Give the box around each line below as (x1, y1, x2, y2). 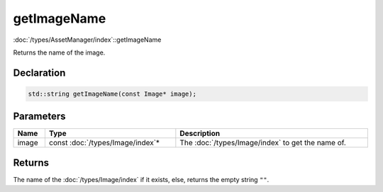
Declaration (13, 67, 66, 79)
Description (179, 128, 220, 138)
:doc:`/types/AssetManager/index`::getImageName (13, 35, 162, 44)
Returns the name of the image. (13, 48, 106, 57)
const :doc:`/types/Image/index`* (48, 138, 160, 148)
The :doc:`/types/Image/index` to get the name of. (179, 138, 347, 148)
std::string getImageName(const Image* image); (28, 89, 196, 98)
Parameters (13, 111, 66, 123)
